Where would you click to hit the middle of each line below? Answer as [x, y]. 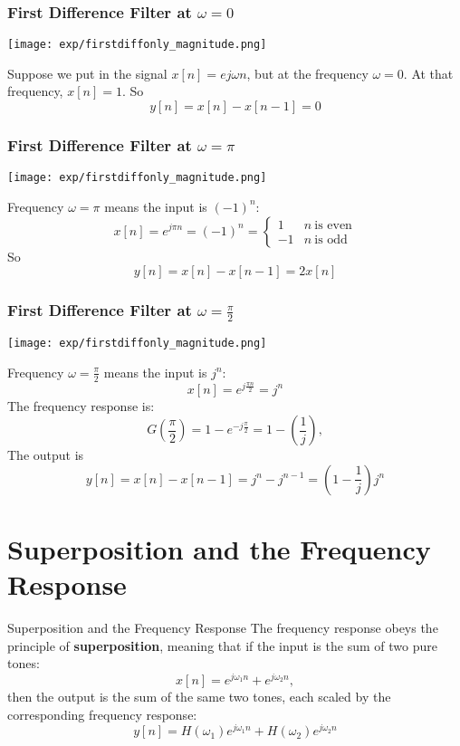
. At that [428, 73]
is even [333, 226]
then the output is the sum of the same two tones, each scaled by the [199, 696]
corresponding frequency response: [102, 714]
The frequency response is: [81, 405]
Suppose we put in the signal [87, 73]
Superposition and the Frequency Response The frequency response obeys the [223, 628]
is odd [331, 240]
